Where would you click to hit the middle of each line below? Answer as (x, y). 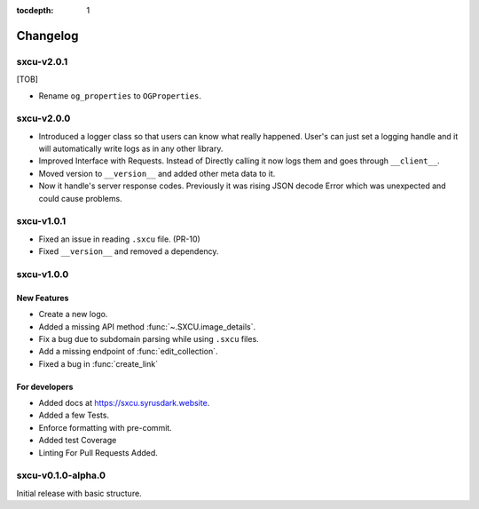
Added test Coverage (78, 441)
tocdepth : (35, 10)
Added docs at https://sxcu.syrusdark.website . (124, 403)
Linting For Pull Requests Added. (98, 452)
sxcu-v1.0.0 (43, 274)
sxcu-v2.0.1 (42, 61)
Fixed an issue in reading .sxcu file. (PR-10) (120, 239)
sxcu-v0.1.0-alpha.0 (61, 475)
